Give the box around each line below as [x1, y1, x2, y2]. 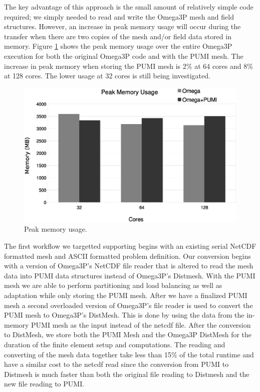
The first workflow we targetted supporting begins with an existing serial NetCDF [4, 241, 256, 251]
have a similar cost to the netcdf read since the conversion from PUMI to [4, 359, 229, 369]
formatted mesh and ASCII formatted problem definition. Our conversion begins [4, 250, 251, 261]
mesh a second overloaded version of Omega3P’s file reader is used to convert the [4, 300, 253, 310]
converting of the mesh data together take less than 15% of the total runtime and [4, 349, 254, 359]
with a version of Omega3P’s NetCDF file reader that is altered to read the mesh [4, 260, 253, 271]
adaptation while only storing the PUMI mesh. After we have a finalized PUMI [4, 289, 247, 300]
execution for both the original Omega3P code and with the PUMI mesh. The [4, 50, 243, 61]
